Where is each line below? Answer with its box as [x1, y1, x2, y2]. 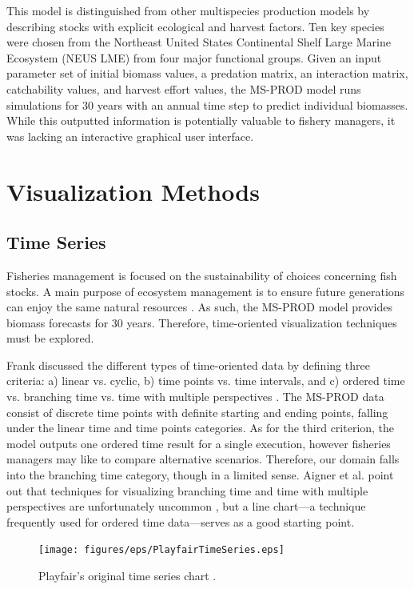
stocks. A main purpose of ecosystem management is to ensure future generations [6, 282, 405, 299]
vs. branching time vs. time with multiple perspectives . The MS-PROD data [6, 388, 384, 405]
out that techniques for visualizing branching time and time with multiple [6, 482, 368, 499]
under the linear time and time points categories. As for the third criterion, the [6, 419, 395, 436]
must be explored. [6, 330, 94, 347]
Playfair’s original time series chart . [38, 567, 217, 584]
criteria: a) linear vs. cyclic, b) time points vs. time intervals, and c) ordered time [6, 372, 405, 389]
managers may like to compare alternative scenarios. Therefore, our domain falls [6, 451, 400, 467]
